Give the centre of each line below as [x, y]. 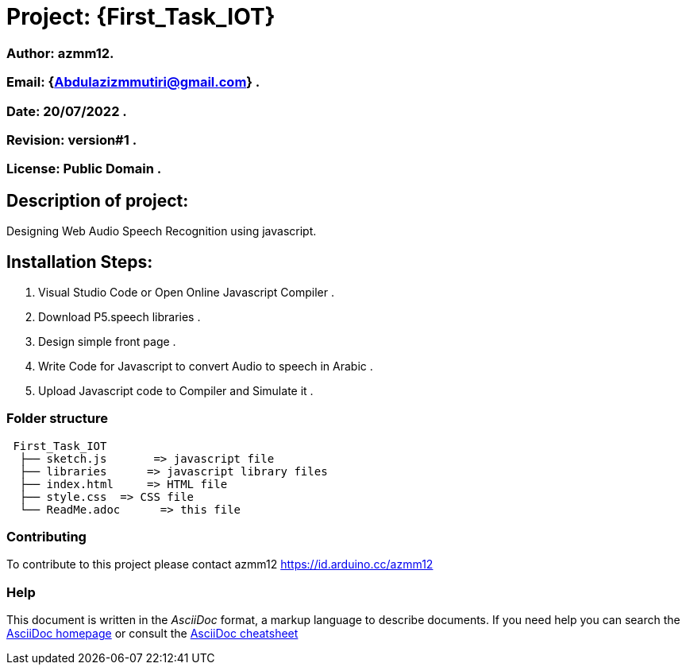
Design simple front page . [107, 341]
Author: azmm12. [60, 53]
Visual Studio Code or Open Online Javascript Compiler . [186, 292]
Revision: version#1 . [72, 140]
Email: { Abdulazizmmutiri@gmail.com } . [133, 82]
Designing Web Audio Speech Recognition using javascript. [162, 231]
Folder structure [57, 419]
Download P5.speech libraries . [119, 316]
